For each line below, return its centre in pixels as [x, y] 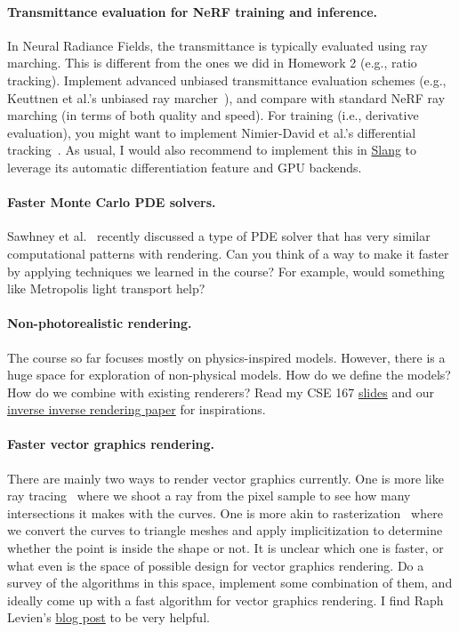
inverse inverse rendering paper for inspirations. [137, 409]
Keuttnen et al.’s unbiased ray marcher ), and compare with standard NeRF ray [226, 97]
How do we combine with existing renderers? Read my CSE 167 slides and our [221, 392]
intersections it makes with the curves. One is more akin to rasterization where [225, 512]
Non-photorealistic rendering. [100, 323]
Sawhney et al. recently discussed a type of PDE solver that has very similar [219, 236]
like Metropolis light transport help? [106, 288]
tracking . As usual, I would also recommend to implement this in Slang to [212, 150]
